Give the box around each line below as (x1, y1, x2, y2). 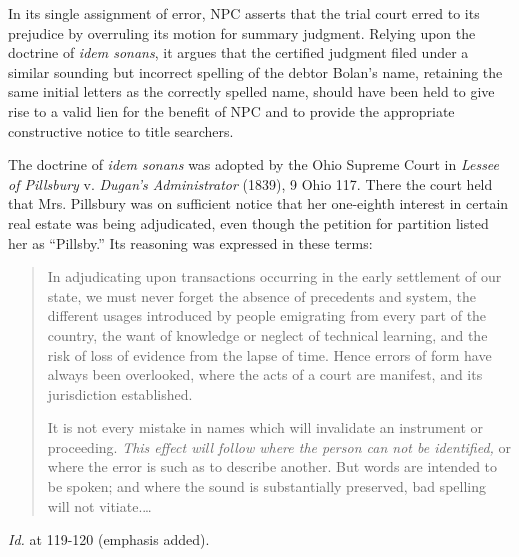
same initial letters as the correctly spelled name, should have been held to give (8, 81, 495, 102)
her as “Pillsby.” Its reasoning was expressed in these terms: (8, 232, 373, 253)
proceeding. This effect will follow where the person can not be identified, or (47, 436, 512, 457)
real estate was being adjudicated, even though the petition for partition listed (8, 212, 489, 233)
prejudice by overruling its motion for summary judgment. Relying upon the (8, 22, 476, 43)
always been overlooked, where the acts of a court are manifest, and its (47, 364, 483, 385)
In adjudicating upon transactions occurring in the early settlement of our (47, 266, 502, 287)
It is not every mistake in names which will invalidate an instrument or (47, 417, 483, 438)
